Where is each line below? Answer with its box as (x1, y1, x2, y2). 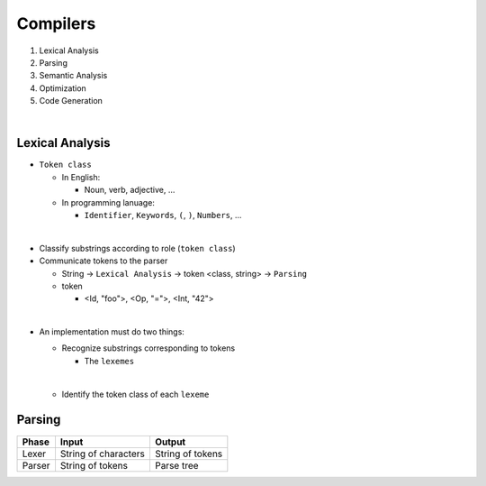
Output (154, 436, 186, 448)
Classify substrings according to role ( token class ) (39, 243, 236, 253)
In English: (61, 171, 101, 182)
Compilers (16, 14, 96, 33)
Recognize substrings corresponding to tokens (61, 343, 236, 353)
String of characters (59, 447, 146, 460)
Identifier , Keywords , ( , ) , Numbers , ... (84, 209, 242, 220)
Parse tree (154, 459, 199, 472)
